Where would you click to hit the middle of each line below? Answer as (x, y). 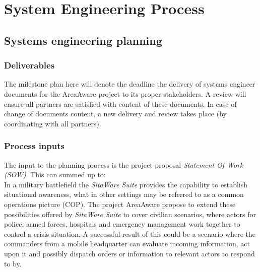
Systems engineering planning (83, 40)
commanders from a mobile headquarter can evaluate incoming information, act (127, 244)
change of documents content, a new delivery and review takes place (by (115, 114)
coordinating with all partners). (53, 123)
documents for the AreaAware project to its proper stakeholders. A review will (125, 93)
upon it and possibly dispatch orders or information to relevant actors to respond (129, 253)
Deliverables (29, 65)
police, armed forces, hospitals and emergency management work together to (122, 224)
